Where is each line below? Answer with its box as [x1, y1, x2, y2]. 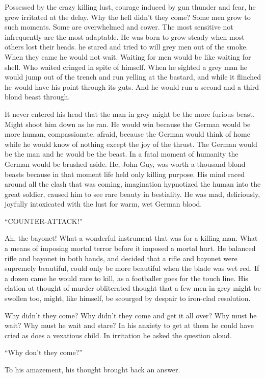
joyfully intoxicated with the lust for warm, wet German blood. [5, 198, 202, 209]
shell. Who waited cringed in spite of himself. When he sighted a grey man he [5, 61, 247, 72]
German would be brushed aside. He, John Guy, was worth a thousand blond [5, 158, 246, 169]
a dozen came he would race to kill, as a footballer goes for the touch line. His [5, 272, 248, 283]
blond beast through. [5, 91, 70, 102]
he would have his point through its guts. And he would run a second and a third [5, 81, 259, 92]
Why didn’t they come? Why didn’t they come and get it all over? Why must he [5, 310, 257, 320]
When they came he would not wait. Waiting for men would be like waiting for [5, 51, 251, 62]
